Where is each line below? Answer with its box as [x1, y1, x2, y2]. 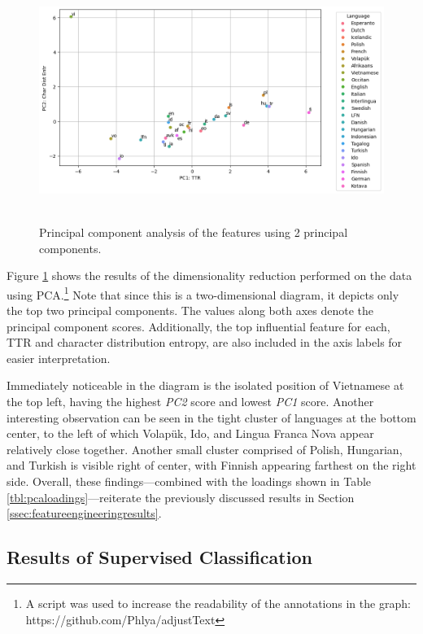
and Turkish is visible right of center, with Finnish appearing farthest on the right [7, 457, 416, 474]
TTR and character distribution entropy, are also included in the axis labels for [7, 334, 403, 351]
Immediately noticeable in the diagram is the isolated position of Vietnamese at [7, 377, 404, 394]
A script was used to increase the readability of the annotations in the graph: [25, 594, 411, 611]
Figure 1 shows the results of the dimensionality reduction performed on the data [7, 267, 412, 284]
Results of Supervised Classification [7, 544, 312, 570]
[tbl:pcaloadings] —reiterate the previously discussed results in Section [7, 488, 355, 505]
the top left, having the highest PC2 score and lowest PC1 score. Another [7, 393, 374, 410]
